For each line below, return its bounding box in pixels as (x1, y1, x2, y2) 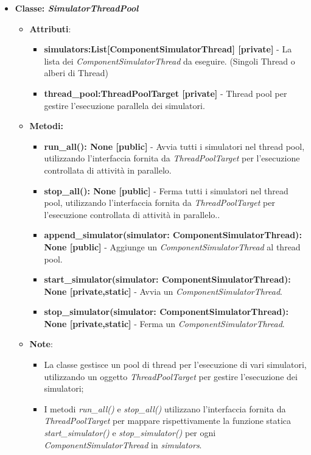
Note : (29, 337, 53, 350)
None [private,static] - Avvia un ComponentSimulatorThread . (44, 284, 283, 297)
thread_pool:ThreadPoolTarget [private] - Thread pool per (44, 86, 287, 99)
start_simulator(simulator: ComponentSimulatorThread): (44, 273, 291, 286)
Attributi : (29, 22, 71, 35)
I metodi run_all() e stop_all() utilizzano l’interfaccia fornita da (44, 402, 286, 415)
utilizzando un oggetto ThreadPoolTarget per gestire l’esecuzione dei (44, 370, 298, 383)
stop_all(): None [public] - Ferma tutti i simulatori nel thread (44, 184, 288, 197)
